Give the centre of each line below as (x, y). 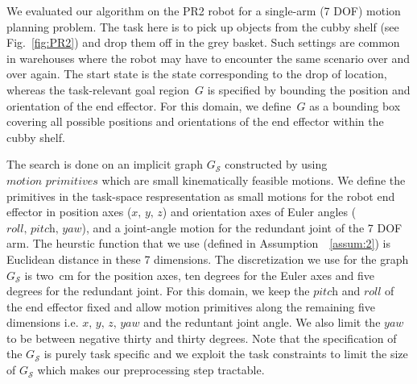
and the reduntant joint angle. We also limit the (262, 322)
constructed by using (276, 164)
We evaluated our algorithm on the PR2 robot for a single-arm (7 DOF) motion (204, 10)
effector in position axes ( (69, 212)
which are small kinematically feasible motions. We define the (254, 179)
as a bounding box (355, 105)
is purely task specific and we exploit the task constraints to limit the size (226, 354)
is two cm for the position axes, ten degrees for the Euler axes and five (199, 275)
